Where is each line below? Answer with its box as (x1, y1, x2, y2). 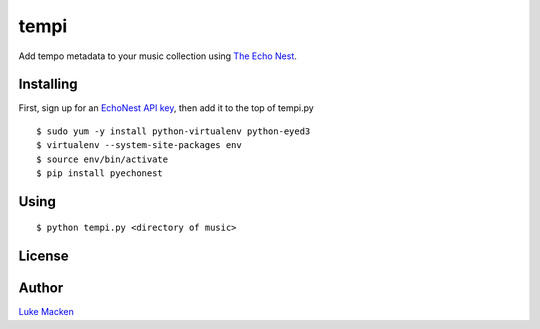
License (18, 248, 69, 265)
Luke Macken (18, 306, 74, 318)
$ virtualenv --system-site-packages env (36, 140, 242, 151)
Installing (18, 76, 79, 93)
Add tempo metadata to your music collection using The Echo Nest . (18, 50, 297, 62)
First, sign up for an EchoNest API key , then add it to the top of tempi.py (18, 102, 314, 114)
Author (18, 280, 64, 297)
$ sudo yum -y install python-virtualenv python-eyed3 (36, 125, 311, 137)
